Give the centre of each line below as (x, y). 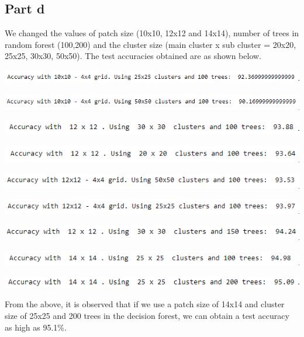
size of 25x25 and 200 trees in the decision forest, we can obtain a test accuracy (147, 315)
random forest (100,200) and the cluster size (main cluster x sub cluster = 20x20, (151, 44)
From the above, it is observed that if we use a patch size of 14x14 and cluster (145, 304)
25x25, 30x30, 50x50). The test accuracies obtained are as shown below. (133, 56)
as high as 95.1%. (36, 327)
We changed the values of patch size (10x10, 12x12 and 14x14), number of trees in (152, 33)
